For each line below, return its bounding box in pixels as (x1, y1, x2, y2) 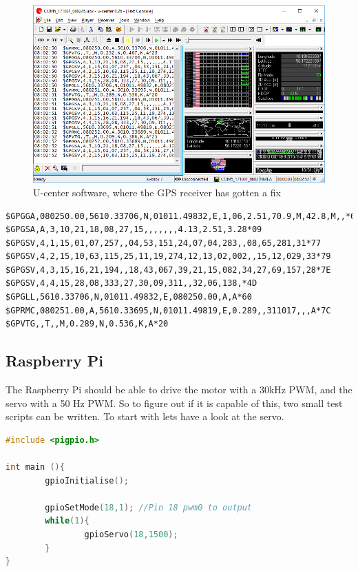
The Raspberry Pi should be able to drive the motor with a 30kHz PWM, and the (6, 382, 352, 397)
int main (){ (6, 462, 65, 473)
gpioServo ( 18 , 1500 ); (84, 529, 178, 539)
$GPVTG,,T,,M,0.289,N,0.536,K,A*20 (6, 319, 169, 329)
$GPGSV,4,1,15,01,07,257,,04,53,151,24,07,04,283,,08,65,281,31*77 (6, 238, 322, 248)
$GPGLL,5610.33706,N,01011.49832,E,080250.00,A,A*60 (6, 292, 252, 302)
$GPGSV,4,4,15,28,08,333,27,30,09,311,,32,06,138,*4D (6, 278, 257, 289)
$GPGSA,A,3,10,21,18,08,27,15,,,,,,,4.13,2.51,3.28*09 (6, 225, 262, 235)
